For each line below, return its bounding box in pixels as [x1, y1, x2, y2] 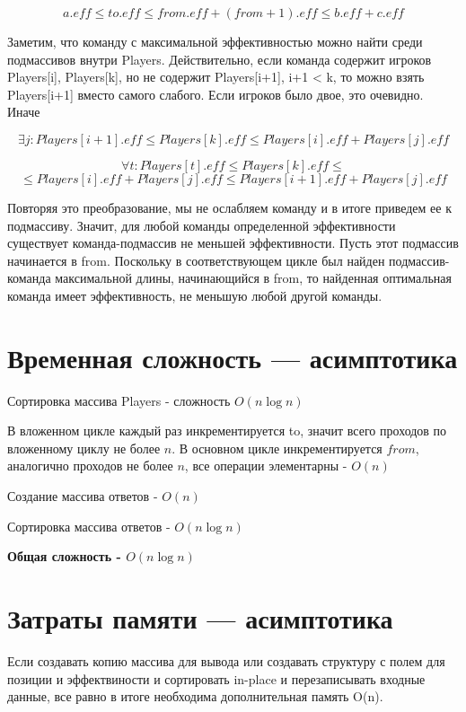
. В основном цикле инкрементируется [171, 438, 382, 457]
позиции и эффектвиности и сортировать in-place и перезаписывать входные [7, 669, 426, 688]
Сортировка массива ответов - [7, 516, 171, 535]
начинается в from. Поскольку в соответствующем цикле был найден [7, 251, 385, 269]
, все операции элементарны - [184, 456, 347, 475]
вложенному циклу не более [7, 438, 161, 457]
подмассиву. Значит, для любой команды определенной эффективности [7, 215, 396, 234]
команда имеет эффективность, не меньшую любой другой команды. [7, 286, 382, 304]
